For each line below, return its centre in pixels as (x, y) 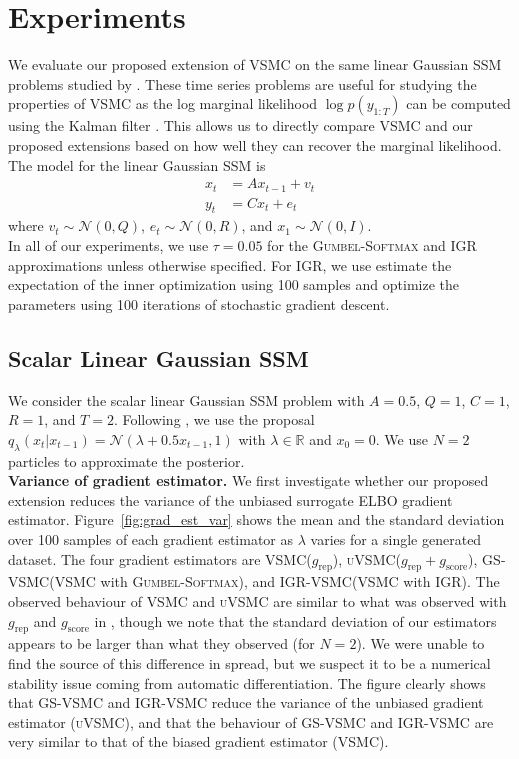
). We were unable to (420, 643)
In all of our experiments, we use (108, 245)
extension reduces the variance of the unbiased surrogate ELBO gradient (230, 499)
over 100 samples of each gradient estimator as (151, 538)
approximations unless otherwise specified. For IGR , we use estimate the (230, 264)
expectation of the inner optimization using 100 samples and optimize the (233, 284)
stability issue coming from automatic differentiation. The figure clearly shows (247, 682)
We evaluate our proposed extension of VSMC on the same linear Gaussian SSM (255, 64)
